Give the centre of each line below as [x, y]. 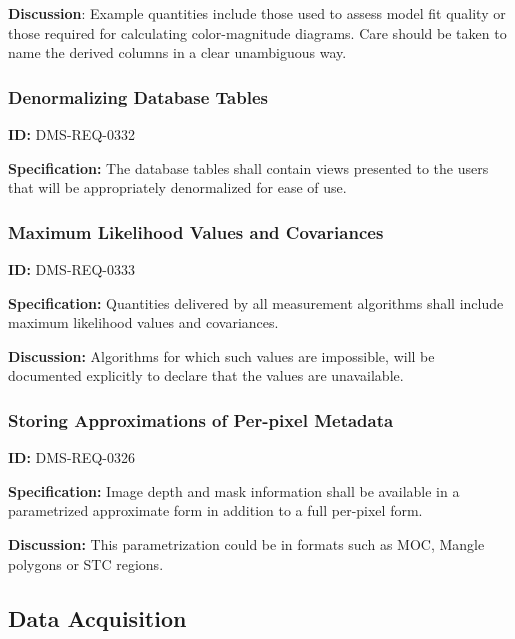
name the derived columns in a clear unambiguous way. [177, 52]
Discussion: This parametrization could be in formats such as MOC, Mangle [246, 543]
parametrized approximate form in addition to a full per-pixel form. [215, 510]
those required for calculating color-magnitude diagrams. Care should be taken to [257, 32]
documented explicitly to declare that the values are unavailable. [206, 375]
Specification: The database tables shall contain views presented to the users [248, 167]
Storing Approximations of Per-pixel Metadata [201, 419]
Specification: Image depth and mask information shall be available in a [234, 490]
